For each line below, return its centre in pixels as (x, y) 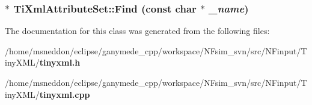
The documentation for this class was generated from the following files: (137, 31)
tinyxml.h (60, 62)
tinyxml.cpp (65, 94)
